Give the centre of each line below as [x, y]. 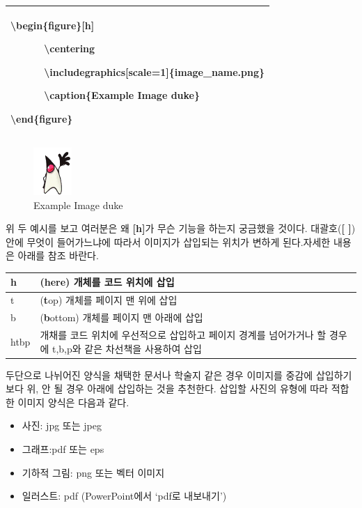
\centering [70, 48]
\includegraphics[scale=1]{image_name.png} [155, 71]
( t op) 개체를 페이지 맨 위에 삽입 [109, 300]
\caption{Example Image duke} [122, 95]
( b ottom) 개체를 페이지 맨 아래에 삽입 [121, 317]
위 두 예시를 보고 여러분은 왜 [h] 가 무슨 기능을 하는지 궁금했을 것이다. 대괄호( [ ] [179, 228]
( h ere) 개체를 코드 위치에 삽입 [107, 282]
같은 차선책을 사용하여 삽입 [143, 348]
